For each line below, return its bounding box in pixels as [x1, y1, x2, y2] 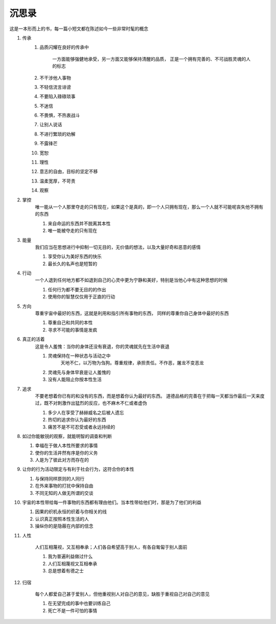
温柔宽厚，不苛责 [39, 178, 76, 184]
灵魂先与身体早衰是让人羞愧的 [48, 369, 111, 375]
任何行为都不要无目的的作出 [48, 286, 106, 292]
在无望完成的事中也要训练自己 [48, 600, 111, 607]
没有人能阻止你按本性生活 [48, 376, 102, 383]
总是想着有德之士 [48, 568, 84, 574]
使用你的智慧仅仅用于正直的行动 [48, 294, 115, 300]
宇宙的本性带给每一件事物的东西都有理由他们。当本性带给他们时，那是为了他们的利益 [22, 499, 201, 505]
